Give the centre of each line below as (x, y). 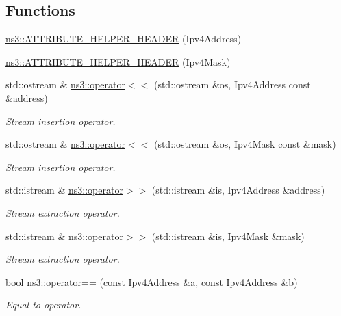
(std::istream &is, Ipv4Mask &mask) (228, 236)
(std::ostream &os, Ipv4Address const (232, 84)
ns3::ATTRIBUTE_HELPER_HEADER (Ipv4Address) (124, 39)
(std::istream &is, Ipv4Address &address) (238, 190)
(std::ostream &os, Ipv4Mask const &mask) (245, 144)
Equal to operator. (43, 305)
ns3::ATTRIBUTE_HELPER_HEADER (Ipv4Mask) (118, 61)
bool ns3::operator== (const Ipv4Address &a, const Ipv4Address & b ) (152, 281)
